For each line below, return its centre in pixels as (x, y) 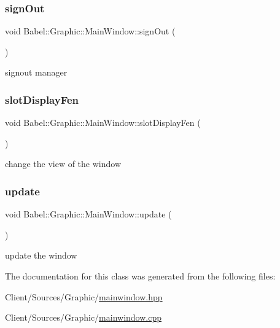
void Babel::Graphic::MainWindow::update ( (88, 214)
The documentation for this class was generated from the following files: (140, 276)
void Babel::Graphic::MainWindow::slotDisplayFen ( (103, 123)
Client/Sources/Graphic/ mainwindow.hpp (84, 296)
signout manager (36, 72)
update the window (41, 255)
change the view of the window (63, 164)
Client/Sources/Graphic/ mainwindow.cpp (84, 317)
